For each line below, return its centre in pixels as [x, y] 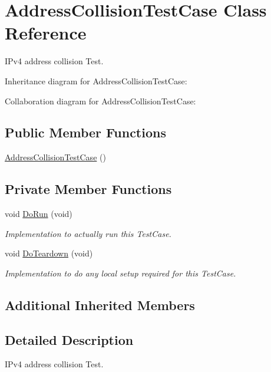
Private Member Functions [88, 189]
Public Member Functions [85, 132]
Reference [46, 33]
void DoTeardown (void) [49, 253]
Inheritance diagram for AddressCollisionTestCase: [96, 80]
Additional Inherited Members [100, 304]
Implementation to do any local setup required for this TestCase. [120, 273]
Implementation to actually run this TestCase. [88, 233]
